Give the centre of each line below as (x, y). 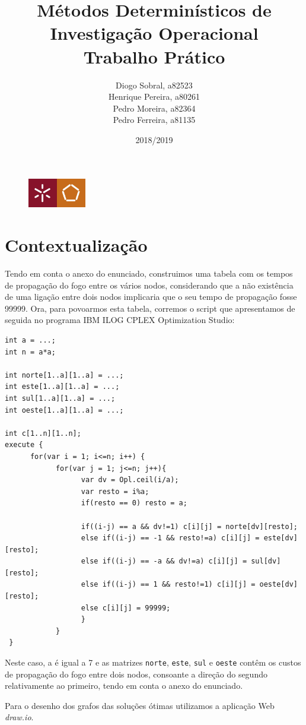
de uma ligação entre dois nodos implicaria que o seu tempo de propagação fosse (151, 297)
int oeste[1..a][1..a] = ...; (64, 410)
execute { (24, 445)
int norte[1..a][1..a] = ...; (64, 375)
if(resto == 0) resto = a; (134, 503)
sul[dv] (266, 561)
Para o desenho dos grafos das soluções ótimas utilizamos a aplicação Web (140, 705)
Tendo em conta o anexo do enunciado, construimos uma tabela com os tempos (149, 273)
